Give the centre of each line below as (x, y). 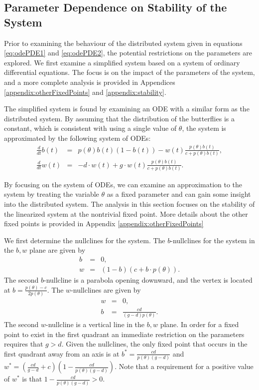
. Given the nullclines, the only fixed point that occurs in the (154, 344)
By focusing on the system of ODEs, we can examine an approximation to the (123, 184)
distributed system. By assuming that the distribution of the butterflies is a (119, 118)
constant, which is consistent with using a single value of (90, 128)
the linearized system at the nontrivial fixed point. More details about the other (126, 213)
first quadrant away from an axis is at (62, 353)
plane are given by (58, 250)
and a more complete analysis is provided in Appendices (90, 82)
